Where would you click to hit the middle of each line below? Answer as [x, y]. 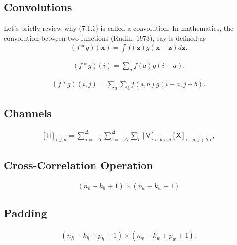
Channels [28, 113]
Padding [25, 213]
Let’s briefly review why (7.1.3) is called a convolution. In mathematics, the [119, 28]
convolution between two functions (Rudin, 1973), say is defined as [105, 37]
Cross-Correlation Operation [79, 165]
